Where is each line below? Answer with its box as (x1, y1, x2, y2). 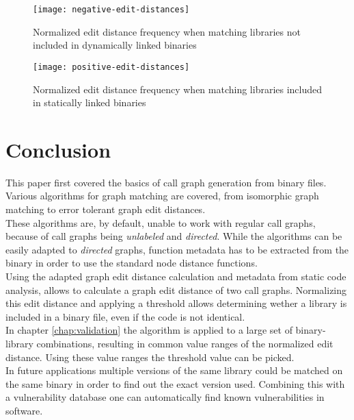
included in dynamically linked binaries (33, 38, 197, 52)
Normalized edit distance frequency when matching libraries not (33, 24, 301, 38)
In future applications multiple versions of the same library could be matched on (5, 363, 343, 378)
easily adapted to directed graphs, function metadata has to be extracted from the (5, 242, 349, 256)
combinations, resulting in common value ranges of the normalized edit (36, 336, 333, 350)
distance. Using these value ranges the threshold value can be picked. (5, 349, 295, 364)
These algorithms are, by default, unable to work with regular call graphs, (5, 215, 316, 230)
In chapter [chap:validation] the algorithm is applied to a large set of (5, 323, 292, 337)
